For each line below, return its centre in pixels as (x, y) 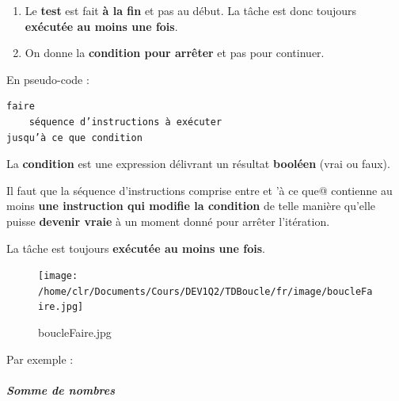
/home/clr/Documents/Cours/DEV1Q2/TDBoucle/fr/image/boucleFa (205, 291)
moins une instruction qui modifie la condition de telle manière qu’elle (191, 206)
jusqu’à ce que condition (74, 137)
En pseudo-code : (48, 79)
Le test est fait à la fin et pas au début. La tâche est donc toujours (191, 10)
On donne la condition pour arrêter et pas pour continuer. (175, 53)
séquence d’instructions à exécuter (125, 122)
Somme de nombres (61, 390)
